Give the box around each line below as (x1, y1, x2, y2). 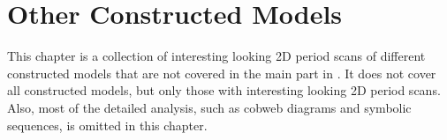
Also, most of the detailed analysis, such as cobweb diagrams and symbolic (7, 98, 412, 116)
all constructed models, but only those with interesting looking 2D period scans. (7, 81, 441, 99)
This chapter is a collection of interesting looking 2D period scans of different (7, 47, 426, 65)
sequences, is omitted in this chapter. (7, 115, 208, 134)
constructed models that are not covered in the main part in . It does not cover (7, 63, 436, 82)
